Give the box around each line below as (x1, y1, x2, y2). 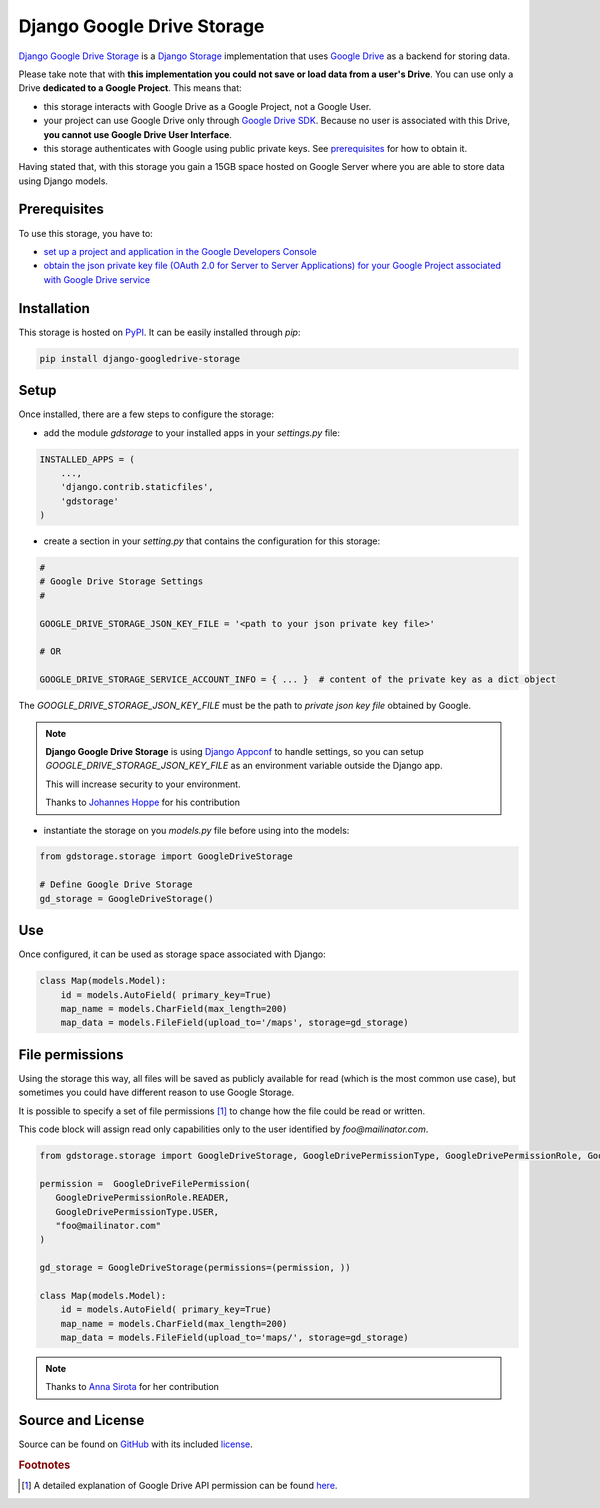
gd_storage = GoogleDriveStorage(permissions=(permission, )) (39, 1262, 351, 1274)
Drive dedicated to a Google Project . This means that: (18, 82, 242, 94)
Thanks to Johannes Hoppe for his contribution (45, 796, 240, 809)
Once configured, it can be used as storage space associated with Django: (18, 948, 327, 960)
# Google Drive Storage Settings (39, 576, 204, 587)
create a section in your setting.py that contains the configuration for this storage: (43, 535, 381, 547)
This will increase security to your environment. (45, 778, 241, 790)
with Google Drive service (43, 273, 151, 285)
